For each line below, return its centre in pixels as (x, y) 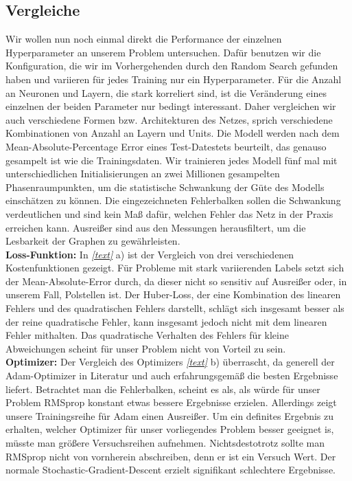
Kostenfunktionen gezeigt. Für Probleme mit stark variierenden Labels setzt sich (175, 268)
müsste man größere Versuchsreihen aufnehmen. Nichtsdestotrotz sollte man (165, 443)
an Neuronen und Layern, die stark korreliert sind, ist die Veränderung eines (166, 92)
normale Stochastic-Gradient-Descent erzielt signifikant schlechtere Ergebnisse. (171, 470)
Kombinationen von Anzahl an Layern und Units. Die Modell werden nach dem (173, 133)
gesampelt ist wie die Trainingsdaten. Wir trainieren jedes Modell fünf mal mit (172, 160)
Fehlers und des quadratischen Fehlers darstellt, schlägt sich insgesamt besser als (175, 308)
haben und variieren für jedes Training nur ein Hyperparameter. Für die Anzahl (174, 79)
